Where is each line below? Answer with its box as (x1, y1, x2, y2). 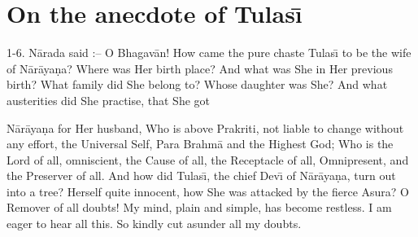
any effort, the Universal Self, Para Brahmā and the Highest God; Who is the (7, 135, 394, 152)
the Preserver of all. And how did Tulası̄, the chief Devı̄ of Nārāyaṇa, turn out (7, 167, 396, 184)
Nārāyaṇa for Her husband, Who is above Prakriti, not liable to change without (7, 119, 404, 136)
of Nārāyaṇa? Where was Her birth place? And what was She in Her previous (7, 59, 393, 77)
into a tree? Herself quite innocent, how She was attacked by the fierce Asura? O (7, 182, 409, 200)
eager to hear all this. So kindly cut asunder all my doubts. (7, 215, 302, 232)
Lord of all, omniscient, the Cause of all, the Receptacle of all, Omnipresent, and (7, 151, 409, 168)
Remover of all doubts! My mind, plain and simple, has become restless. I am (7, 199, 392, 216)
